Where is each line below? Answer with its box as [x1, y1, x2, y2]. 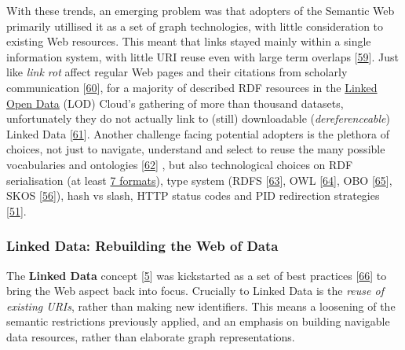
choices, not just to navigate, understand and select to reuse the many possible [6, 141, 385, 157]
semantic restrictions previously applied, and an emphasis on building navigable [6, 313, 390, 330]
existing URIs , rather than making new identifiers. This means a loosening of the [6, 297, 396, 314]
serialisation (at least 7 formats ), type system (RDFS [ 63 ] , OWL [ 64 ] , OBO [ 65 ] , [6, 171, 392, 188]
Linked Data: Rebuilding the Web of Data [6, 236, 279, 256]
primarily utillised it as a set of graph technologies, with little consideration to [6, 17, 384, 34]
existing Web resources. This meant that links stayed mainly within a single [6, 33, 371, 50]
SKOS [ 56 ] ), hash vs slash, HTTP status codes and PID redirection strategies [6, 187, 380, 204]
